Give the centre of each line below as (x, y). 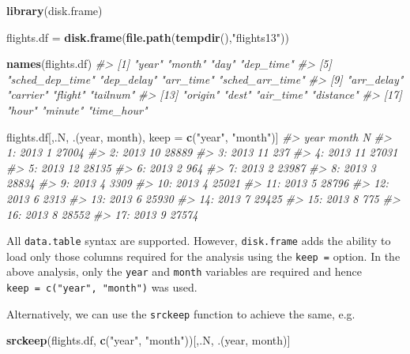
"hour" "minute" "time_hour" (77, 109)
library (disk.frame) (55, 10)
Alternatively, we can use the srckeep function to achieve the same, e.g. (181, 313)
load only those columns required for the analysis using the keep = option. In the (203, 256)
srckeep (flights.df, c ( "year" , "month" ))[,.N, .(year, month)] (149, 340)
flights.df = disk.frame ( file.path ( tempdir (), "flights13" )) (148, 37)
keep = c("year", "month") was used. (102, 287)
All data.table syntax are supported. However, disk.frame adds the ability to (199, 241)
